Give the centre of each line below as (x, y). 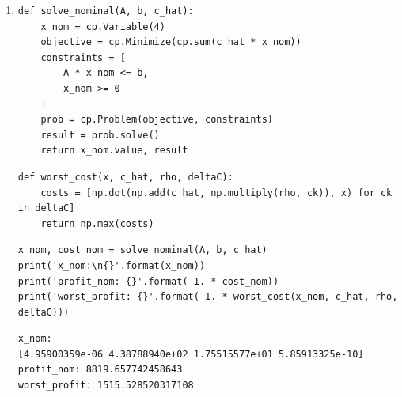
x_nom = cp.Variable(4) (103, 26)
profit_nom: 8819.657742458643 (100, 370)
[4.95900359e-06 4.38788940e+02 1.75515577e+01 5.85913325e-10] (191, 354)
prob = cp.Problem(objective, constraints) (157, 120)
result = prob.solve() (100, 135)
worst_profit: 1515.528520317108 (106, 386)
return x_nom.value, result (114, 151)
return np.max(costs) (97, 223)
